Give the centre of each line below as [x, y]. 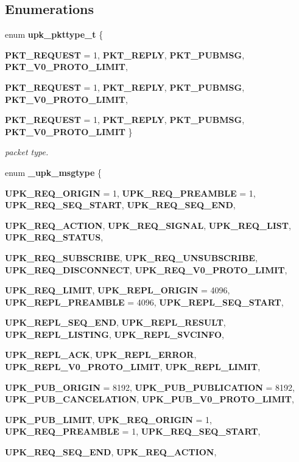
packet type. [27, 152]
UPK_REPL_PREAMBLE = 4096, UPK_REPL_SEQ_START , [144, 302]
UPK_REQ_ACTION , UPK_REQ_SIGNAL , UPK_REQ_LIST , [148, 225]
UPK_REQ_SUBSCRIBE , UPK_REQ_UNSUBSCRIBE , [131, 257]
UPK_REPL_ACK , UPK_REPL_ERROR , [101, 355]
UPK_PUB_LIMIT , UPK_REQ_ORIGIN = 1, [108, 419]
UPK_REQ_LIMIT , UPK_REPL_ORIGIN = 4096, [118, 290]
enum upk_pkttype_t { [54, 34]
